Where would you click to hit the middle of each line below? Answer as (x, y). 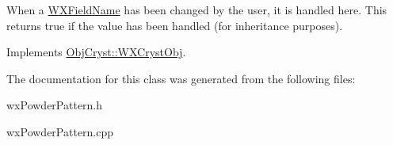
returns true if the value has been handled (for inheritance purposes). (175, 25)
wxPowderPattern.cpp (60, 131)
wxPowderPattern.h (55, 105)
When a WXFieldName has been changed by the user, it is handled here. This (197, 10)
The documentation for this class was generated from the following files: (181, 78)
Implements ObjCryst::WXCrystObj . (96, 52)
